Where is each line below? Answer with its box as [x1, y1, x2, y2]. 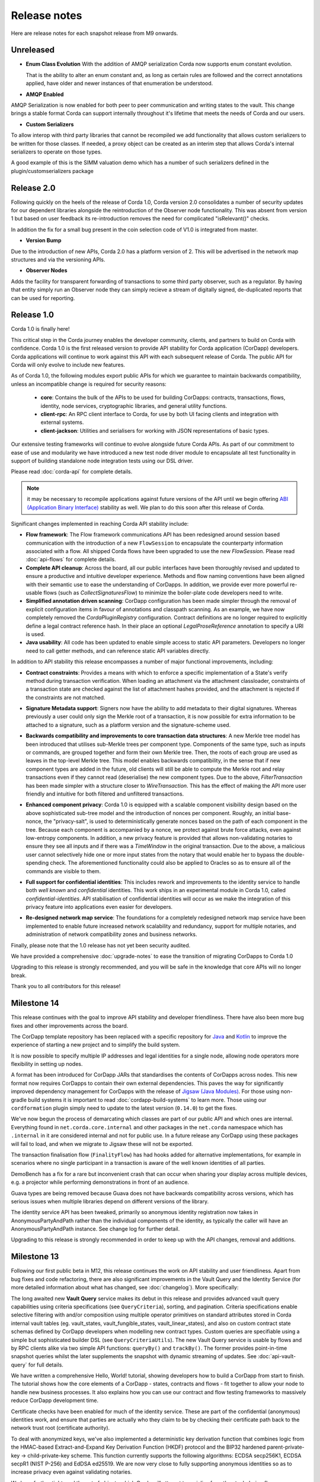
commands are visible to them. [25, 867, 101, 874]
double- [285, 851, 305, 858]
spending [25, 860, 49, 867]
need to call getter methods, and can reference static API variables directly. [25, 647, 210, 654]
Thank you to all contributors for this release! [11, 983, 121, 990]
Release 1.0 [11, 310, 55, 320]
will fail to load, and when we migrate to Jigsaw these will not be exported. [11, 1140, 193, 1147]
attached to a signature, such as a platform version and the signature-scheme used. [25, 721, 231, 729]
